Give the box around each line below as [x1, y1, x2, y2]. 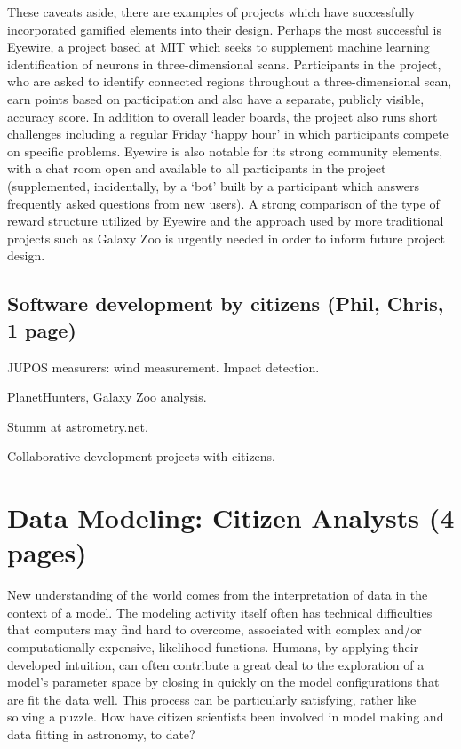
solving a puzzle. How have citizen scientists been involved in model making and [7, 707, 444, 726]
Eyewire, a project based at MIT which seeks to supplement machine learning [7, 37, 430, 56]
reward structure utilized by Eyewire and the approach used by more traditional [7, 211, 444, 230]
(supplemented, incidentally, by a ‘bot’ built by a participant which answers [7, 176, 419, 195]
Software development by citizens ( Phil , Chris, [7, 290, 444, 317]
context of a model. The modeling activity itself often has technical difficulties [7, 602, 433, 621]
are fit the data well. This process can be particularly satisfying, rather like [7, 689, 417, 708]
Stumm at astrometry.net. [7, 417, 148, 435]
